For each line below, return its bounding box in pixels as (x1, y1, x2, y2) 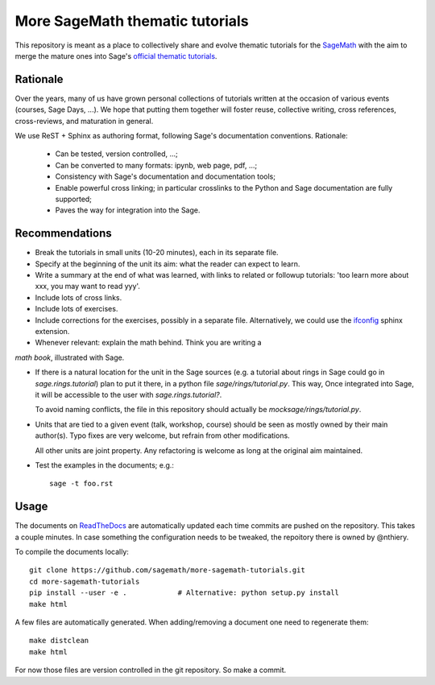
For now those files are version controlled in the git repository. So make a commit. (14, 665, 287, 675)
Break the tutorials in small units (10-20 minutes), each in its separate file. (35, 248, 279, 258)
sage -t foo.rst (49, 479, 114, 489)
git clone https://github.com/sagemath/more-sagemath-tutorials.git (29, 566, 305, 575)
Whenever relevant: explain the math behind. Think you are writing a (35, 338, 262, 348)
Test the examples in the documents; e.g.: (35, 460, 175, 470)
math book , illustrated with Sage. (14, 353, 125, 362)
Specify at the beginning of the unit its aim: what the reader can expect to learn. (35, 258, 300, 269)
